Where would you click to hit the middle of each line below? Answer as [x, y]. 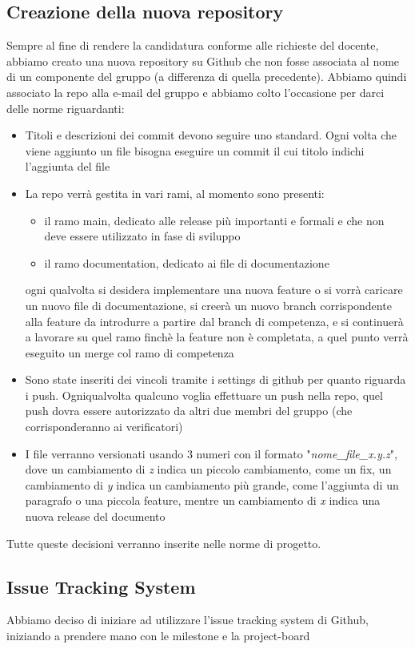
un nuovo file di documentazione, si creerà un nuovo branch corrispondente [208, 305]
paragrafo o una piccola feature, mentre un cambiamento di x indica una [203, 500]
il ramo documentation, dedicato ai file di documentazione [187, 262]
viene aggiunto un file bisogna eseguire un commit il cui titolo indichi [195, 150]
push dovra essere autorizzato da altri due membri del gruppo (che [189, 411]
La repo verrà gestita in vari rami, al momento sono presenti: [175, 193]
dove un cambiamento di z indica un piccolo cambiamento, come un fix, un [208, 469]
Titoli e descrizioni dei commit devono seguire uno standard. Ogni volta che [211, 135]
